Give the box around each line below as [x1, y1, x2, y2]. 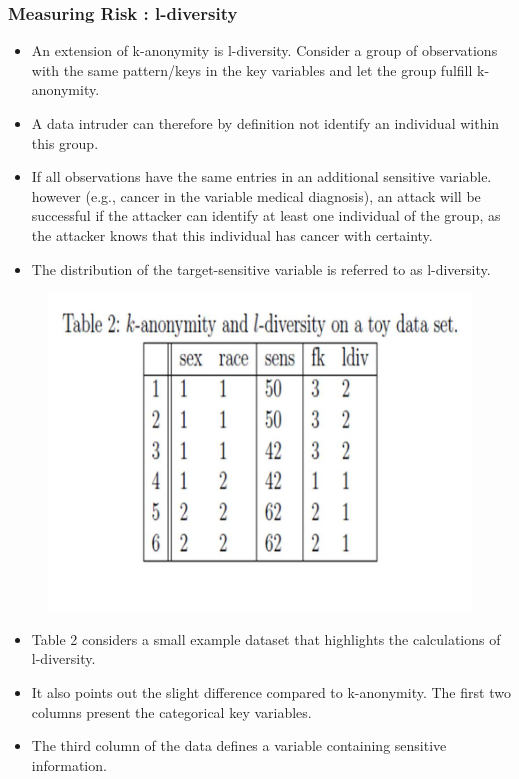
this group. [31, 132, 99, 153]
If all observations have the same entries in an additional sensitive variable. [31, 166, 492, 187]
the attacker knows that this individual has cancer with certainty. [31, 224, 433, 245]
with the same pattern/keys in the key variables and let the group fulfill [31, 59, 473, 80]
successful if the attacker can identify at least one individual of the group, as [31, 205, 501, 226]
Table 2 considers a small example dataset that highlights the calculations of [31, 628, 501, 649]
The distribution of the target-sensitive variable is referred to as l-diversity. [31, 258, 491, 279]
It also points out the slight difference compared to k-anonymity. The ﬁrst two [31, 681, 511, 702]
